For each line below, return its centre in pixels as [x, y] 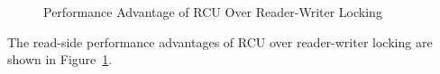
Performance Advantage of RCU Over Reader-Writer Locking [213, 12]
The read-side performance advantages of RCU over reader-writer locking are [220, 41]
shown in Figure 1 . [60, 59]
